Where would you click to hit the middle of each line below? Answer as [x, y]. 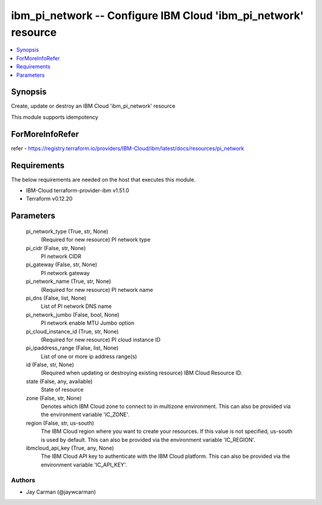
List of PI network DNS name [76, 306]
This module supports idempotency [55, 117]
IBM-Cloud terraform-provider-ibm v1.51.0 [78, 191]
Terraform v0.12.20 [49, 199]
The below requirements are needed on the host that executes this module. [103, 179]
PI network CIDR [61, 256]
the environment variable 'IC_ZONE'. [85, 414]
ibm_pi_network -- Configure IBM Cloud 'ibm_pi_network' [157, 15]
